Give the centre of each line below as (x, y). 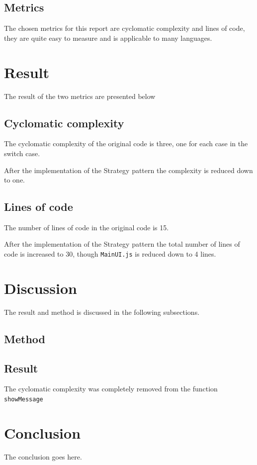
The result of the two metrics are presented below (80, 96)
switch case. (22, 153)
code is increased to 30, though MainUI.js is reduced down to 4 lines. (110, 254)
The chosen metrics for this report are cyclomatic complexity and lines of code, (125, 28)
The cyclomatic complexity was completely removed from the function (111, 389)
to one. (14, 180)
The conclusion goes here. (43, 456)
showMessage (24, 400)
